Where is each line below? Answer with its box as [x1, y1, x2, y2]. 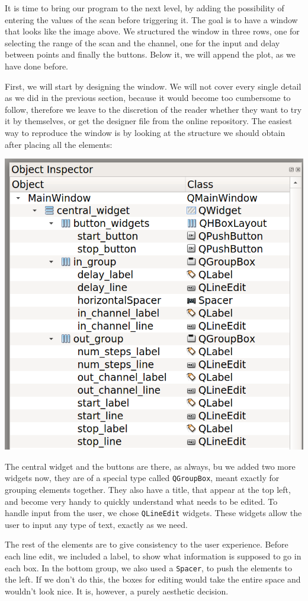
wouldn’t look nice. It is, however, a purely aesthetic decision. [5, 584, 229, 597]
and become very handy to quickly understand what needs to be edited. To [5, 495, 278, 507]
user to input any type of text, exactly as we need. [5, 518, 188, 530]
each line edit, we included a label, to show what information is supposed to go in [5, 550, 301, 562]
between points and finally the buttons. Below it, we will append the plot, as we [5, 48, 296, 61]
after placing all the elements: [5, 138, 113, 150]
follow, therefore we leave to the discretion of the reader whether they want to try [5, 103, 302, 115]
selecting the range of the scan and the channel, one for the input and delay [5, 36, 280, 49]
